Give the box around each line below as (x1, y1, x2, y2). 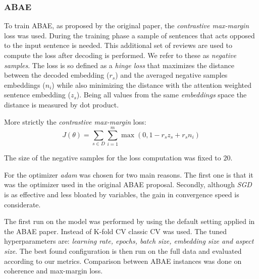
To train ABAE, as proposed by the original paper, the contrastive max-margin (4, 20, 249, 31)
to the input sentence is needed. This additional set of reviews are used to (4, 40, 233, 50)
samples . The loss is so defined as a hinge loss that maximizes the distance (4, 60, 234, 70)
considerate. (4, 199, 41, 209)
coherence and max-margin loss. (4, 265, 103, 276)
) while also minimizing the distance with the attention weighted (51, 79, 251, 90)
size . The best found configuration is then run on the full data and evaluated (4, 246, 242, 256)
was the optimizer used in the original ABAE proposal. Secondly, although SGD (4, 179, 252, 190)
